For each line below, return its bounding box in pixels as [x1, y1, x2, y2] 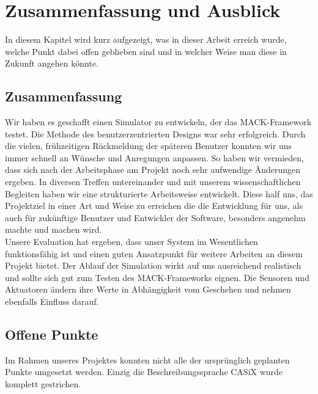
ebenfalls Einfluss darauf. [5, 295, 99, 308]
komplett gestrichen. [5, 378, 81, 390]
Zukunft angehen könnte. [5, 57, 98, 70]
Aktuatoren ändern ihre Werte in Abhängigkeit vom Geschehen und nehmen [5, 283, 291, 296]
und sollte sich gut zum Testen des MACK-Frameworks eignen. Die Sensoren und [5, 271, 309, 283]
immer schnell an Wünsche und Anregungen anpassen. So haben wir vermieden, [5, 151, 304, 164]
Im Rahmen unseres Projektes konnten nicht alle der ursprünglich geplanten [5, 353, 290, 366]
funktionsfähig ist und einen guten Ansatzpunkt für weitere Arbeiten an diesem [5, 247, 303, 260]
